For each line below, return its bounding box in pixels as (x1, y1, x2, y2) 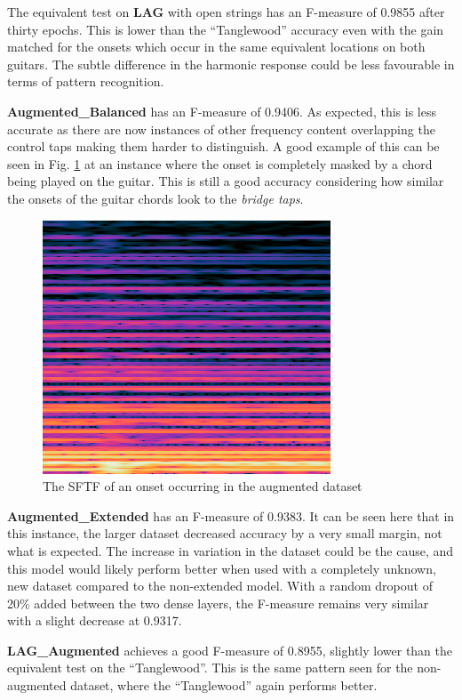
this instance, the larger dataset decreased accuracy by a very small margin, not (7, 524, 442, 543)
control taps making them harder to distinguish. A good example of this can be (7, 137, 440, 156)
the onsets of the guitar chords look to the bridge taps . (7, 189, 304, 207)
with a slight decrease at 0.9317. (7, 611, 182, 630)
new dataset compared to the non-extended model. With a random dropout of (7, 576, 433, 595)
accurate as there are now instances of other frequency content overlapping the (7, 119, 435, 138)
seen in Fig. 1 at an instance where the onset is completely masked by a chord (7, 154, 433, 173)
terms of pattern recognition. (7, 72, 164, 91)
